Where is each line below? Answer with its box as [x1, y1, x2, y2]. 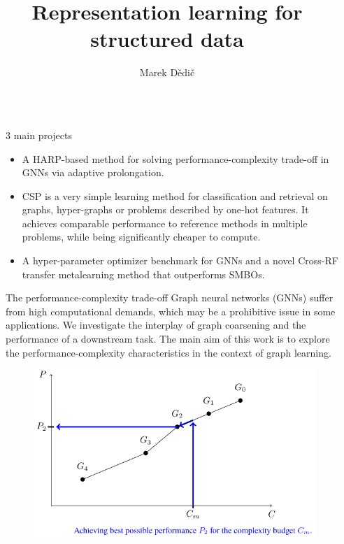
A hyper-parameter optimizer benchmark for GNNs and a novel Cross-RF [22, 253, 338, 268]
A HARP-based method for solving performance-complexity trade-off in [22, 151, 329, 166]
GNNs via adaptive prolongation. [22, 165, 164, 180]
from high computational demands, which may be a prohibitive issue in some [6, 303, 336, 318]
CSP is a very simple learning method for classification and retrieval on [22, 188, 328, 203]
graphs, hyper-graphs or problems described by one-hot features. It [22, 202, 309, 217]
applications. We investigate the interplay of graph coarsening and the [6, 317, 306, 332]
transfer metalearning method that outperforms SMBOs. [22, 266, 265, 281]
